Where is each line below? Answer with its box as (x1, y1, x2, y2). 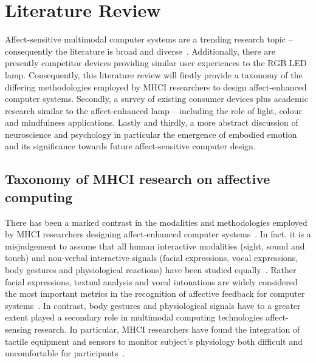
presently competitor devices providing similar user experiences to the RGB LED (5, 56, 307, 69)
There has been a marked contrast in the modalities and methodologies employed (5, 215, 307, 228)
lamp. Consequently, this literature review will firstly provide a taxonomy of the (5, 68, 303, 81)
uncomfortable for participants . (5, 347, 125, 359)
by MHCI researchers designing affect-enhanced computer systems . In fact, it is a (5, 228, 311, 240)
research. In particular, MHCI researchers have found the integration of (34, 323, 300, 335)
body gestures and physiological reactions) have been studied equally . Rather (5, 263, 297, 276)
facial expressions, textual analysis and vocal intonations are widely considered (5, 275, 298, 288)
